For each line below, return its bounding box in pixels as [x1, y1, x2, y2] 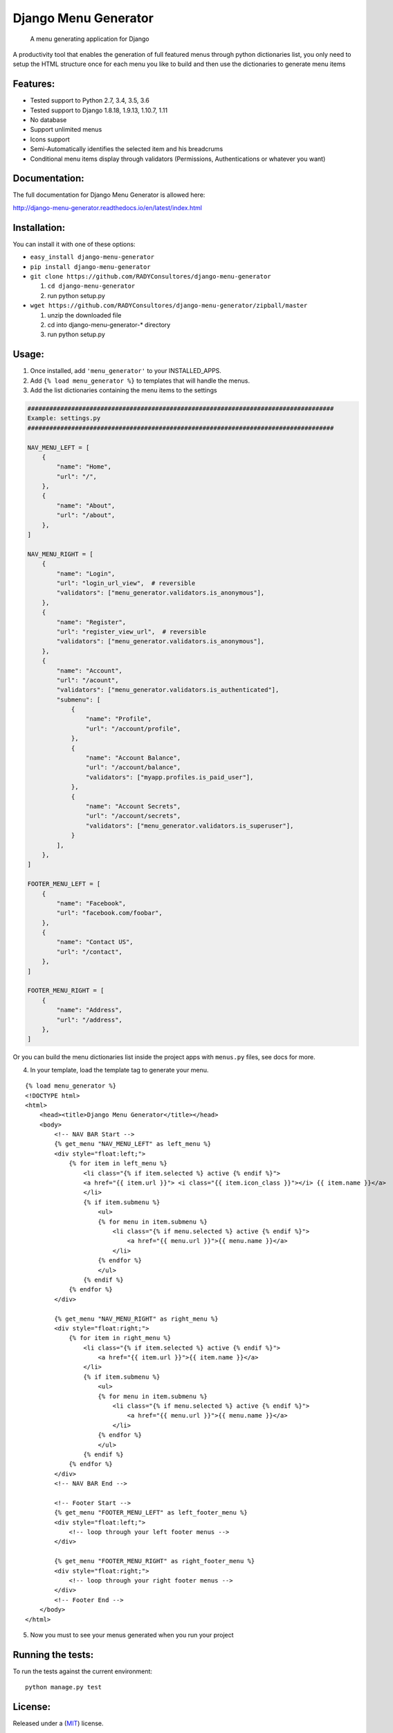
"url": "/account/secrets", [85, 812, 181, 820]
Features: [12, 78, 55, 90]
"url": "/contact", [56, 948, 122, 956]
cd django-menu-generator [47, 282, 136, 290]
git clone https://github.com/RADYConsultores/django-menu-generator [30, 272, 271, 280]
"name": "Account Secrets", [85, 802, 181, 810]
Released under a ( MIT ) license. [12, 1719, 104, 1727]
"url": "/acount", [56, 676, 119, 684]
